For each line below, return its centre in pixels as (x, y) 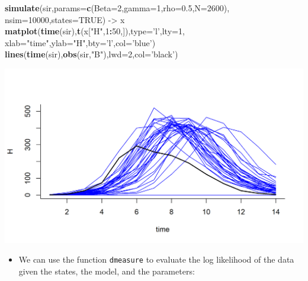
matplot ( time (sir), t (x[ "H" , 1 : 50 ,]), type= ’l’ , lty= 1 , (95, 31)
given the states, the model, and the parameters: (107, 271)
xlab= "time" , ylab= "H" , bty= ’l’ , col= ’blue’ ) (80, 42)
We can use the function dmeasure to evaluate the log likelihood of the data (156, 259)
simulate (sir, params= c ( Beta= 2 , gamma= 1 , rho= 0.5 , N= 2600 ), (117, 8)
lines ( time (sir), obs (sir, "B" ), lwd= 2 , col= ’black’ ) (92, 54)
